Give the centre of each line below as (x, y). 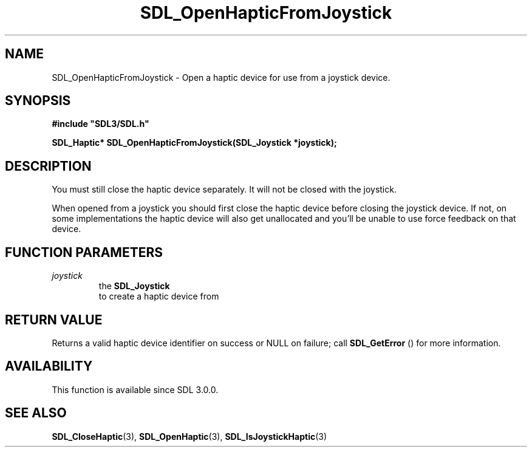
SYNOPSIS (38, 101)
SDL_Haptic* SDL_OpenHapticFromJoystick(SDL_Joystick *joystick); (194, 143)
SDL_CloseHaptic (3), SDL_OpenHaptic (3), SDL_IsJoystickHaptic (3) (189, 436)
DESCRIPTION (48, 166)
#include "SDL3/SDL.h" (101, 124)
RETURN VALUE (54, 320)
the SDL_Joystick (134, 286)
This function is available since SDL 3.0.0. (135, 389)
